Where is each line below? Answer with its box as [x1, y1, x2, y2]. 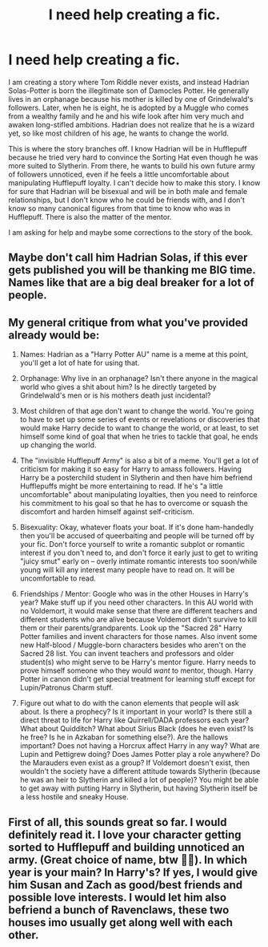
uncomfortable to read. [19, 573, 96, 583]
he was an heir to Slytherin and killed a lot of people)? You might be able [19, 775, 259, 785]
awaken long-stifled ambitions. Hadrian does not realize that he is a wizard [8, 119, 254, 129]
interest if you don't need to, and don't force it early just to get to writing [19, 548, 258, 558]
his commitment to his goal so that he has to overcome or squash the [19, 499, 248, 508]
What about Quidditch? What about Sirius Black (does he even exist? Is [19, 724, 254, 734]
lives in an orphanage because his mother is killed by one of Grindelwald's [8, 94, 254, 103]
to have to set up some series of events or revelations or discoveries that [19, 415, 260, 424]
